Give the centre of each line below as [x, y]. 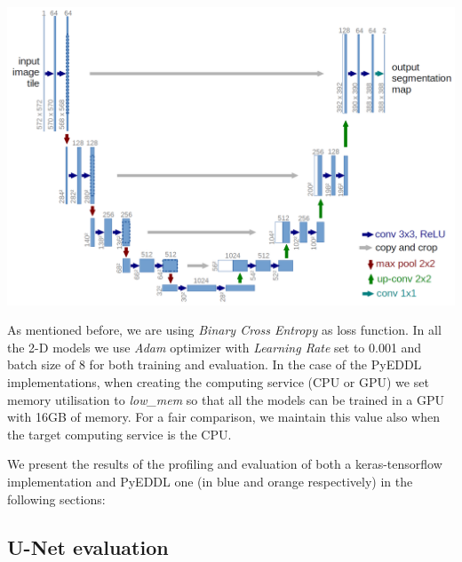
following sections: [56, 499]
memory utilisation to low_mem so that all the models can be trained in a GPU [226, 399]
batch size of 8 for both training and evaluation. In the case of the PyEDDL [215, 364]
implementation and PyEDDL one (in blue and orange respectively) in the [210, 482]
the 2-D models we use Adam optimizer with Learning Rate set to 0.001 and [215, 347]
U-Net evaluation [88, 546]
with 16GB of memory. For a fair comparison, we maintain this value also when [223, 417]
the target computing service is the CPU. [119, 434]
